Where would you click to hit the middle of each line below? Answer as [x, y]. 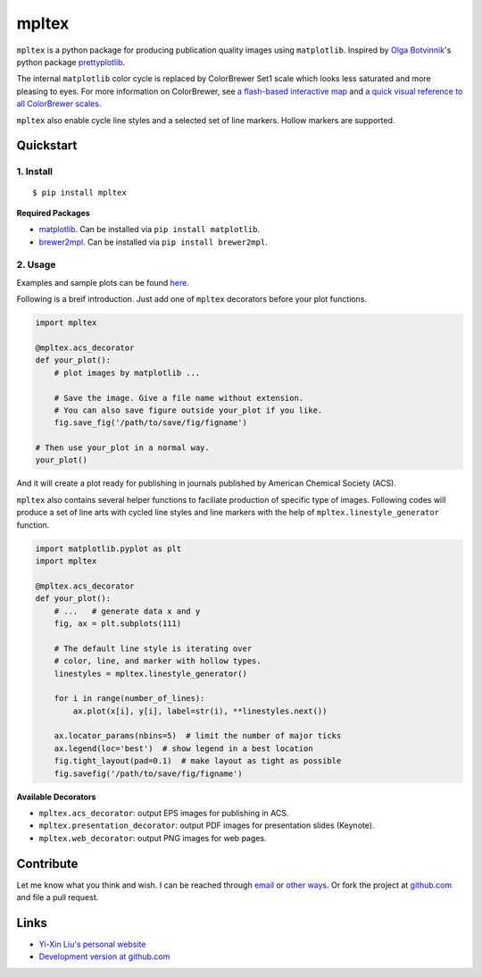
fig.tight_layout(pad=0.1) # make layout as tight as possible [198, 761]
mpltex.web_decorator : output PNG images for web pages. [153, 838]
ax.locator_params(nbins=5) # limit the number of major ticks [198, 736]
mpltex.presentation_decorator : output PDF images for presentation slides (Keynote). [207, 825]
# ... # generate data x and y [127, 611]
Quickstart [47, 146]
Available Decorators [56, 797]
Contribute [47, 863]
